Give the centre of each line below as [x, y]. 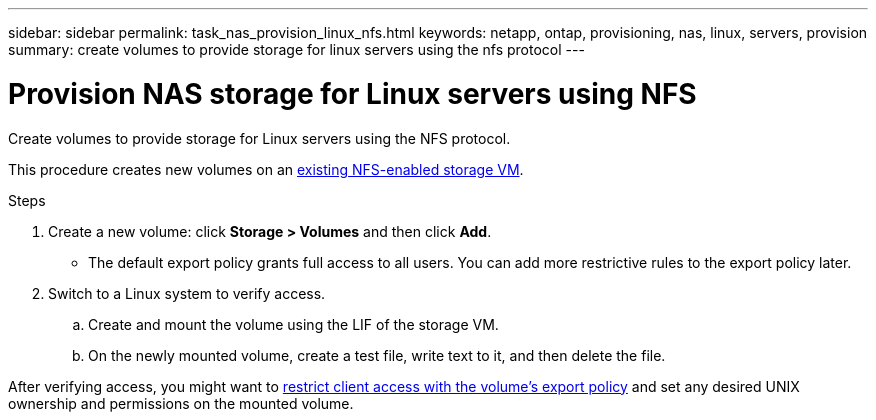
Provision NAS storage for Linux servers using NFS [352, 93]
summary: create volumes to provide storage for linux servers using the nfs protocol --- [296, 49]
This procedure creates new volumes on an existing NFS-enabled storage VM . [266, 169]
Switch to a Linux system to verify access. [187, 293]
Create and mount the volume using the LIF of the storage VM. [293, 324]
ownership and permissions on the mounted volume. [181, 403]
